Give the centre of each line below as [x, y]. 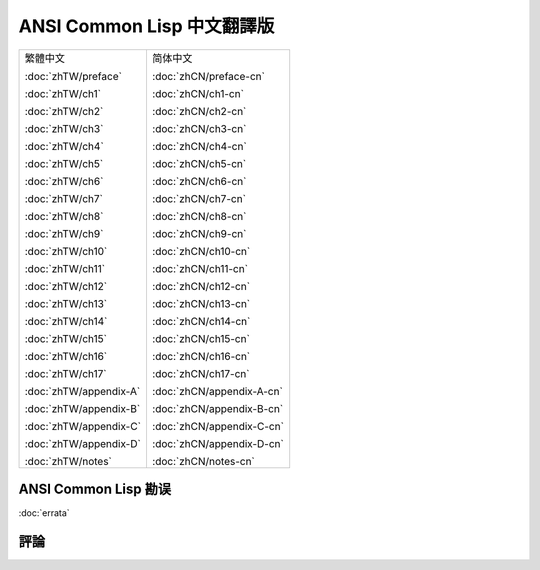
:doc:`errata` [44, 513]
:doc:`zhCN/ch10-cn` [201, 251]
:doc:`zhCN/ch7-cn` [199, 198]
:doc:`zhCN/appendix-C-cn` [218, 426]
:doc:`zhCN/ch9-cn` [199, 233]
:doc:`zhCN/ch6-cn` [199, 181]
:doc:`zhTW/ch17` [65, 373]
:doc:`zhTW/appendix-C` [83, 426]
